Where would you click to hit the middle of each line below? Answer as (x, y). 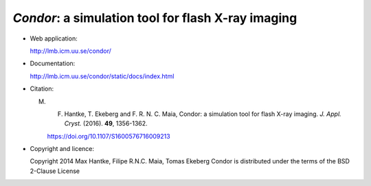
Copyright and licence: (62, 149)
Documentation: (53, 63)
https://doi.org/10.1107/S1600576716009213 (109, 136)
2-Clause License (55, 171)
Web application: (54, 38)
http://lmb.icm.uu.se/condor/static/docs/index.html (102, 76)
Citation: (42, 89)
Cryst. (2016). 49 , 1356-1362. (106, 124)
